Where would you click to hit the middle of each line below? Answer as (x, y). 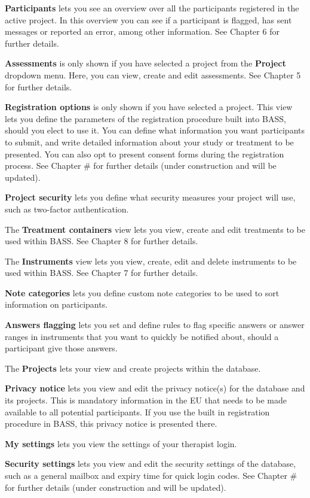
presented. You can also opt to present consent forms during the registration (145, 154)
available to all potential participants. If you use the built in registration (137, 412)
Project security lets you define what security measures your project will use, (150, 197)
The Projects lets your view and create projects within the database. (133, 368)
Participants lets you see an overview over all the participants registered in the (152, 8)
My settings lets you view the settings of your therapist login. (121, 443)
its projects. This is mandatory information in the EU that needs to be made (146, 400)
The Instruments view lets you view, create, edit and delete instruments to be (151, 261)
